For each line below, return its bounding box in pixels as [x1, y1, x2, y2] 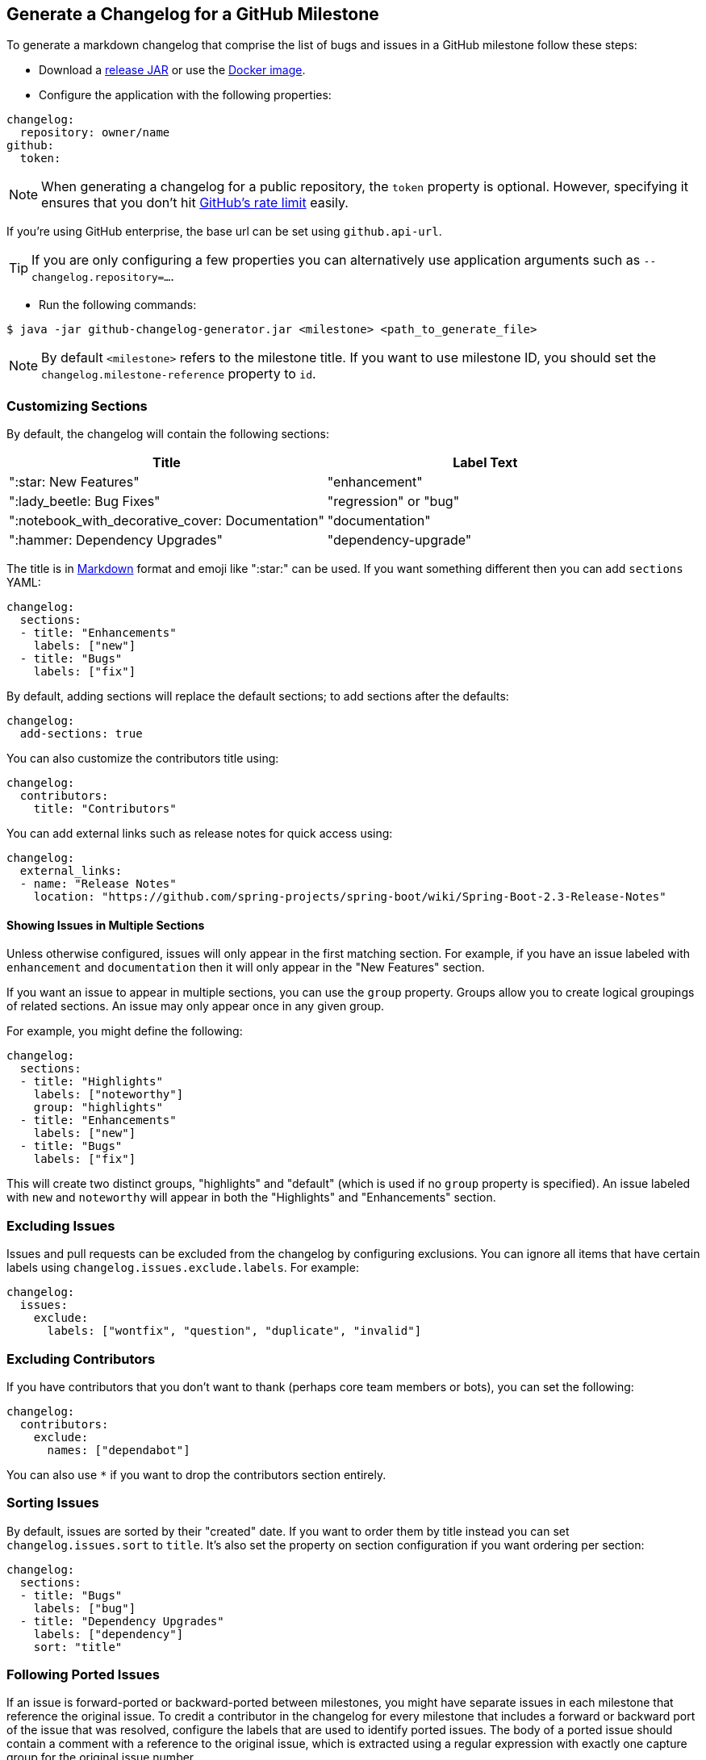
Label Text [453, 454, 518, 471]
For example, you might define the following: [6, 1024, 243, 1039]
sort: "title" [33, 1640, 123, 1653]
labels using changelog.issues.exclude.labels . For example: [6, 1260, 359, 1275]
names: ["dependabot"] [47, 1443, 190, 1457]
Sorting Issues [6, 1495, 99, 1511]
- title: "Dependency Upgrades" [19, 1614, 224, 1628]
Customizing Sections [6, 397, 148, 414]
